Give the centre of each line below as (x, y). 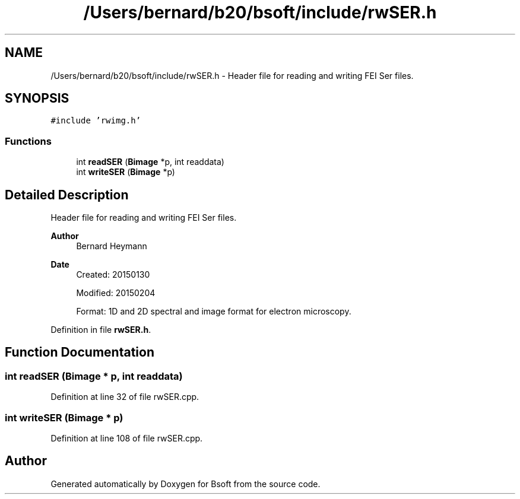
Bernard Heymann (112, 246)
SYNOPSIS (37, 98)
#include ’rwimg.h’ (96, 121)
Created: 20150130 (113, 275)
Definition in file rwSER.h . (101, 330)
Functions (28, 141)
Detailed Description (67, 195)
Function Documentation (80, 352)
